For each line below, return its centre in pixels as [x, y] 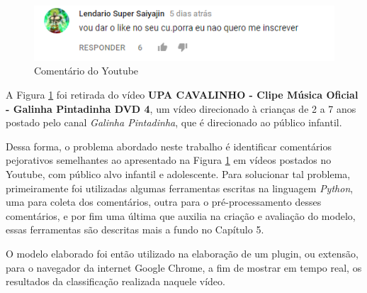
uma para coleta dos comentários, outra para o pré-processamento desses [164, 202]
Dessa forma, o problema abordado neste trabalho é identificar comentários [169, 146]
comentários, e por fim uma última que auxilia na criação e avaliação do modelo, [181, 215]
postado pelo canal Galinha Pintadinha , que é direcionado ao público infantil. [174, 122]
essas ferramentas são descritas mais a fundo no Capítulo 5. [135, 230]
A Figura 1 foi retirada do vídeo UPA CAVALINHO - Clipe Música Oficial [182, 95]
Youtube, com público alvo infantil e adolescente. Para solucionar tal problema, [178, 174]
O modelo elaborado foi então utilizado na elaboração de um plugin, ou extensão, [182, 254]
